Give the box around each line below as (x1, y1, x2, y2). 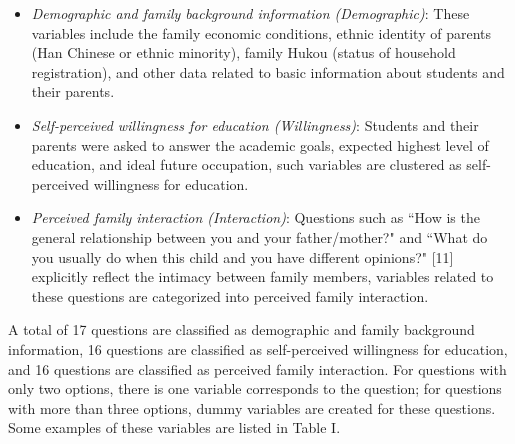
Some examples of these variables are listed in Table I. (8, 417, 341, 438)
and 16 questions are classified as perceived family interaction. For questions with (8, 358, 507, 379)
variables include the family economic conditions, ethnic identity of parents (31, 22, 492, 43)
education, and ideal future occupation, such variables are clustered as (31, 154, 462, 175)
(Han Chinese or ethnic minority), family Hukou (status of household (31, 42, 456, 63)
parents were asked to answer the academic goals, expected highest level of (31, 134, 489, 155)
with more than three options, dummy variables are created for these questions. (8, 397, 496, 418)
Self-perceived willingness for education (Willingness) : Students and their (31, 114, 479, 135)
